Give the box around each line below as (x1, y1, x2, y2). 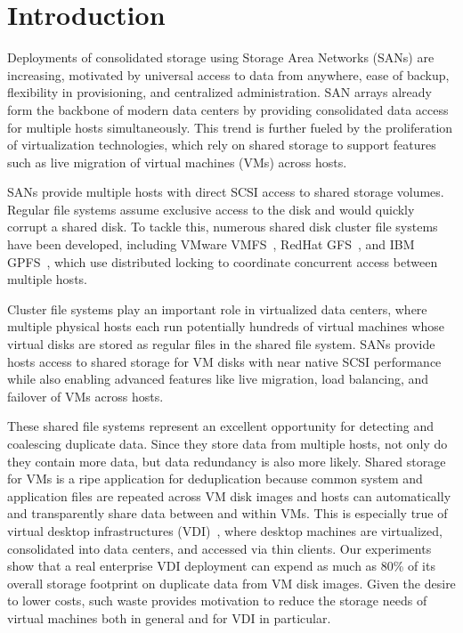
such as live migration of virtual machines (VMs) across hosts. (7, 152, 347, 171)
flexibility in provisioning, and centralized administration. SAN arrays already (7, 83, 432, 101)
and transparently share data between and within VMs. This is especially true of (7, 504, 448, 523)
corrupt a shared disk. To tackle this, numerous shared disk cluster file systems (7, 217, 438, 236)
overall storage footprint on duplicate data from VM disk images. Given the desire (7, 573, 456, 592)
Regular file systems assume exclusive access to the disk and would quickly (7, 199, 415, 218)
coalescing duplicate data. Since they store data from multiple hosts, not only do (7, 434, 448, 452)
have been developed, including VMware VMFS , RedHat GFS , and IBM (7, 235, 415, 254)
